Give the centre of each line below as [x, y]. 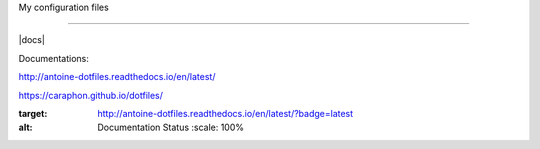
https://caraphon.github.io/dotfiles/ [91, 95]
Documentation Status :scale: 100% [171, 127]
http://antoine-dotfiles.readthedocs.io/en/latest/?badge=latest [225, 113]
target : [33, 113]
